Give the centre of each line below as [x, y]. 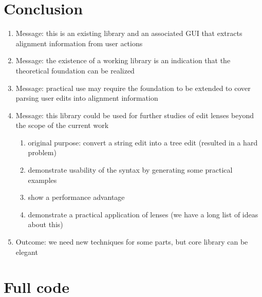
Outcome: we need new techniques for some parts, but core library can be [132, 242]
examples [42, 180]
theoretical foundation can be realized [75, 70]
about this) [45, 224]
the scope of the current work [62, 125]
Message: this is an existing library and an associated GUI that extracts [129, 33]
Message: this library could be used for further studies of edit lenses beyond [135, 115]
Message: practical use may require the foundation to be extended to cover [133, 88]
